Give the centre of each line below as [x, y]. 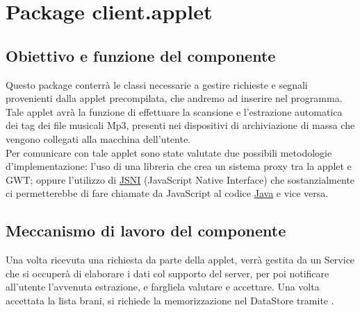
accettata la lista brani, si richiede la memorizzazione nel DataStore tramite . [170, 300]
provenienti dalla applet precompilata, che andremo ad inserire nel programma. [174, 98]
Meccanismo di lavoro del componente [146, 231]
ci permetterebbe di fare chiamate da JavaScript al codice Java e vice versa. [167, 193]
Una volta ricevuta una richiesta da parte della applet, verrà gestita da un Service [180, 260]
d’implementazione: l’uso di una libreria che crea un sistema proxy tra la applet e [179, 166]
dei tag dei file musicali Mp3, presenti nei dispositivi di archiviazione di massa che [180, 125]
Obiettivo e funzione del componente [141, 55]
